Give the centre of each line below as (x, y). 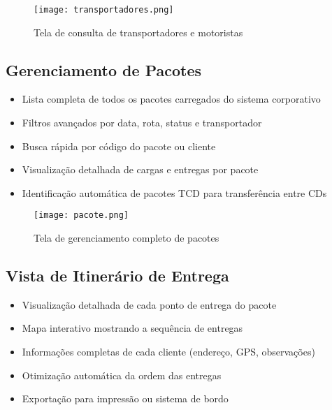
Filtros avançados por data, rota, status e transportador (142, 123)
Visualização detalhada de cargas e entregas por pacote (140, 169)
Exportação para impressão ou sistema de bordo (125, 398)
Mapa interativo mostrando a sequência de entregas (132, 328)
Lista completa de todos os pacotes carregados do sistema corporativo (171, 99)
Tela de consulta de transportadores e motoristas (138, 32)
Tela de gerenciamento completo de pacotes (127, 238)
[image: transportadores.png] (104, 10)
